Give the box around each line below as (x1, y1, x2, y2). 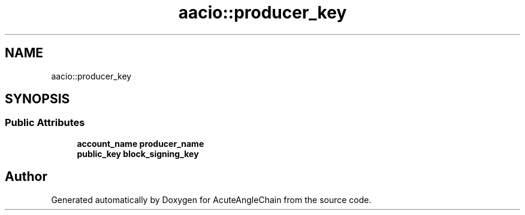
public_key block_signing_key (77, 148, 199, 159)
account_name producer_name (77, 138, 204, 149)
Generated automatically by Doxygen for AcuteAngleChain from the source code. (51, 194, 372, 205)
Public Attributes (5, 116, 85, 129)
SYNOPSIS (5, 91, 70, 107)
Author (5, 169, 47, 185)
